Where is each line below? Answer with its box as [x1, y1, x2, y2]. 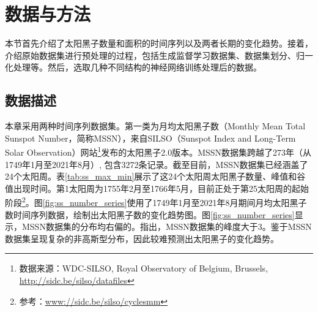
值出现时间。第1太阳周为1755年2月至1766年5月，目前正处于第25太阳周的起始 [5, 181, 309, 194]
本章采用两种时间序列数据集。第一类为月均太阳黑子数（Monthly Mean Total [5, 120, 306, 132]
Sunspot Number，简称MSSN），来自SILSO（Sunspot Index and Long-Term [5, 131, 296, 144]
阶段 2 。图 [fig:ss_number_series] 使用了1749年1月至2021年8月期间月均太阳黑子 [5, 194, 307, 208]
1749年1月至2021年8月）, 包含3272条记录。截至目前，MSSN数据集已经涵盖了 [5, 158, 308, 170]
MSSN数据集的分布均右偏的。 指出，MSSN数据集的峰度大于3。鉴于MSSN [21, 220, 312, 233]
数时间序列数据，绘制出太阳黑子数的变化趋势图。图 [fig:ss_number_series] [5, 208, 295, 221]
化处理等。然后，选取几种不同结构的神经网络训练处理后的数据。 [5, 61, 262, 74]
